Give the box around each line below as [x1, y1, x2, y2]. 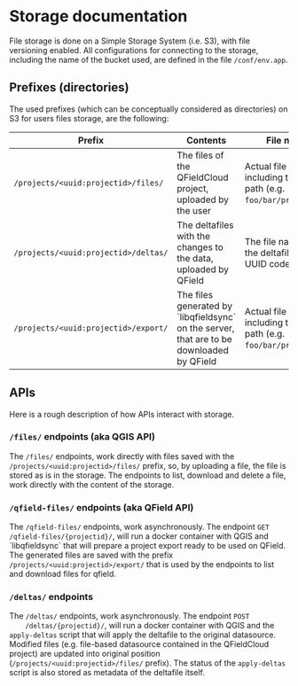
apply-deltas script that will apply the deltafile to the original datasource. [9, 629, 277, 640]
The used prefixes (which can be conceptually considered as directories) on [9, 104, 288, 114]
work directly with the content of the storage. [9, 479, 175, 489]
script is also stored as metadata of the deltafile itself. [9, 667, 206, 678]
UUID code [244, 257, 291, 269]
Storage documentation [9, 6, 188, 27]
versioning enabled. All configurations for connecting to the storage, [9, 44, 259, 55]
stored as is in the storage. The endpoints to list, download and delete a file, [9, 470, 286, 480]
